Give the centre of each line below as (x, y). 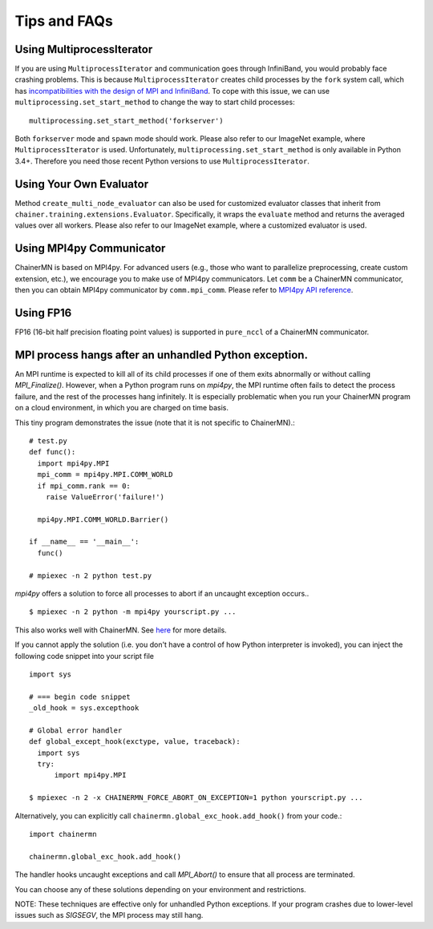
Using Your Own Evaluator (81, 184)
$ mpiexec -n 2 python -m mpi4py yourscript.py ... (133, 612)
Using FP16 (43, 313)
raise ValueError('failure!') (105, 497)
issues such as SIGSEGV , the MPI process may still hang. (109, 915)
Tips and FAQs (64, 21)
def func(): (53, 452)
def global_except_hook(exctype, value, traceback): (135, 742)
